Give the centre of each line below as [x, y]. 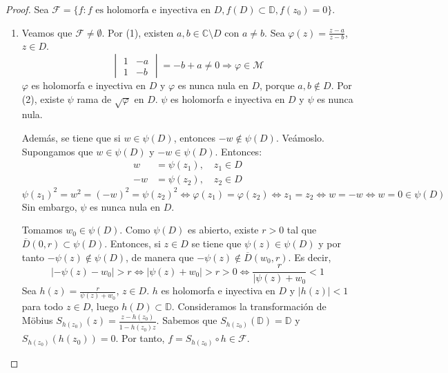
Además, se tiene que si [71, 137]
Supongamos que [57, 151]
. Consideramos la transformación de [249, 306]
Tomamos [42, 230]
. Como [135, 230]
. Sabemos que [187, 320]
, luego [105, 306]
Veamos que [47, 32]
